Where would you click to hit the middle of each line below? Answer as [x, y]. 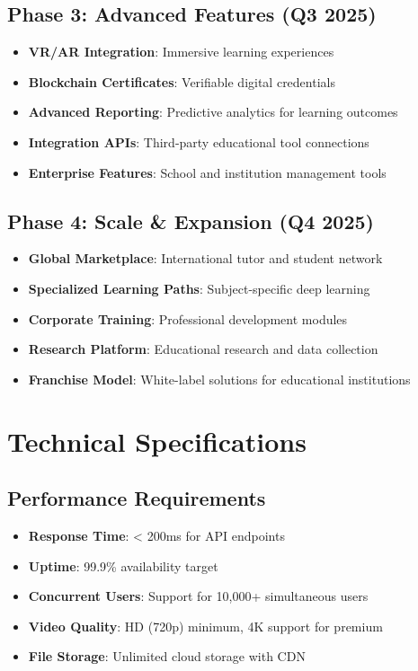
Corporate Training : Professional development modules [188, 318]
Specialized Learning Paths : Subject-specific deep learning [199, 288]
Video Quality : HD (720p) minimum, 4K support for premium [205, 626]
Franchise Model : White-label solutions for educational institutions [219, 379]
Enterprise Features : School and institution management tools [207, 172]
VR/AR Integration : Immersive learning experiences [181, 52]
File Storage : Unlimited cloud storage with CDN [167, 656]
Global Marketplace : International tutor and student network [205, 258]
